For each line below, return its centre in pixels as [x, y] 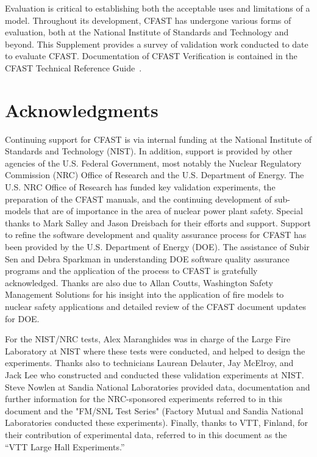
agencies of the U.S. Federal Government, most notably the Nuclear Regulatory [153, 163]
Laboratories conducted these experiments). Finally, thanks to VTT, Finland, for [156, 423]
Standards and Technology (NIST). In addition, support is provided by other [149, 151]
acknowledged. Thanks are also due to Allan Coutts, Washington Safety [139, 282]
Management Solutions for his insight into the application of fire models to [144, 294]
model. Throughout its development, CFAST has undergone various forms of [148, 20]
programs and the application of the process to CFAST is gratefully [131, 271]
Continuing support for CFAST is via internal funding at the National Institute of [158, 139]
